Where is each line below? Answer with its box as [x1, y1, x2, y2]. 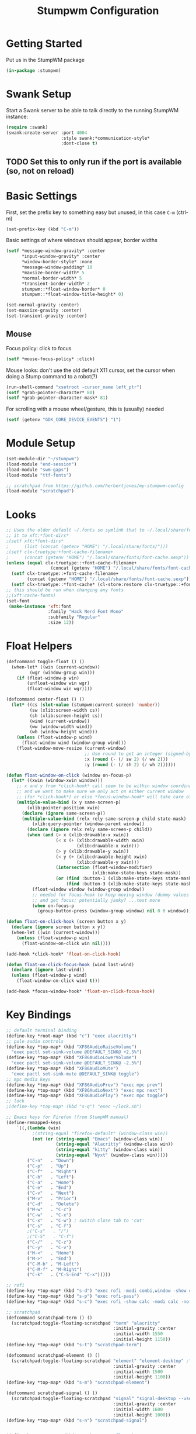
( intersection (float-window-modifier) [55, 864, 153, 871]
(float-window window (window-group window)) [32, 886, 145, 892]
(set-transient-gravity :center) [6, 313, 87, 319]
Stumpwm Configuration [37, 4, 159, 18]
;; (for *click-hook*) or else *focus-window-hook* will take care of [16, 794, 192, 800]
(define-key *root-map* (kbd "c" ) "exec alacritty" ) [6, 1033, 137, 1039]
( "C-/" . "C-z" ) [27, 1239, 72, 1245]
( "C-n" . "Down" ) [27, 1158, 75, 1164]
